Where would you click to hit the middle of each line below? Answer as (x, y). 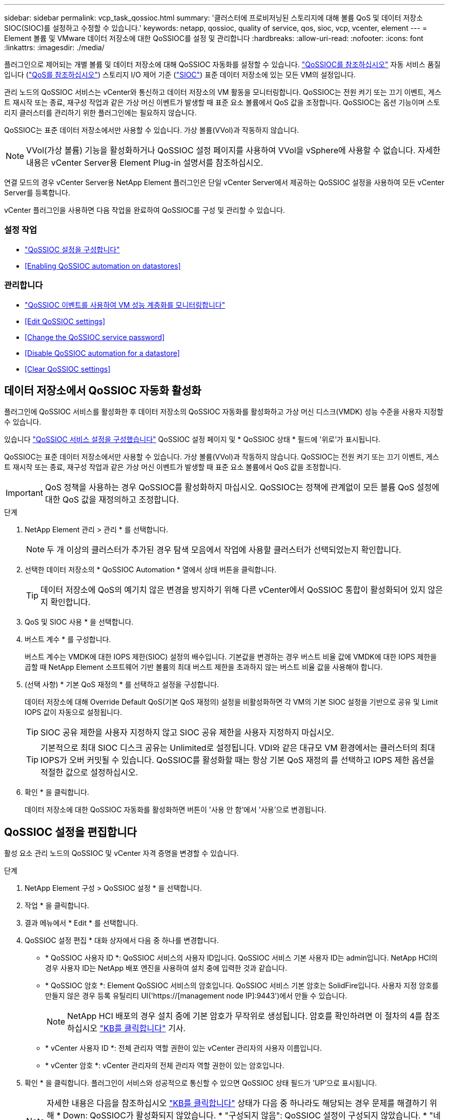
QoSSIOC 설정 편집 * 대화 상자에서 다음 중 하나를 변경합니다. (122, 941)
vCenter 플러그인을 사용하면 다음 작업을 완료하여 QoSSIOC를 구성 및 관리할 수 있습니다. (145, 210)
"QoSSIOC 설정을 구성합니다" (72, 249)
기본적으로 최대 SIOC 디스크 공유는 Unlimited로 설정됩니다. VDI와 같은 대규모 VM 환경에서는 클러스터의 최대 (238, 748)
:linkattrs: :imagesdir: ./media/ (54, 47)
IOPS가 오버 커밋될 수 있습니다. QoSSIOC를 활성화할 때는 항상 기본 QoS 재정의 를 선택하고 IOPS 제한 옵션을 (238, 760)
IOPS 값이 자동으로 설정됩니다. (73, 712)
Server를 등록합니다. (37, 193)
